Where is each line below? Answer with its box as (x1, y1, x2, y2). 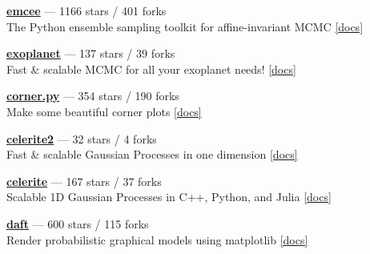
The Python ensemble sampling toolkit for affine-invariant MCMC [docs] (6, 18, 364, 34)
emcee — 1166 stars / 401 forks (6, 2, 167, 18)
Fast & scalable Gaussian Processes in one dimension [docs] (6, 146, 298, 163)
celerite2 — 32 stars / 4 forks (6, 130, 157, 147)
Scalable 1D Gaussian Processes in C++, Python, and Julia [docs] (6, 188, 332, 205)
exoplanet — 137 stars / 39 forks (6, 45, 175, 62)
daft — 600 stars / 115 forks (6, 215, 149, 232)
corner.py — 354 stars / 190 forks (6, 87, 179, 104)
